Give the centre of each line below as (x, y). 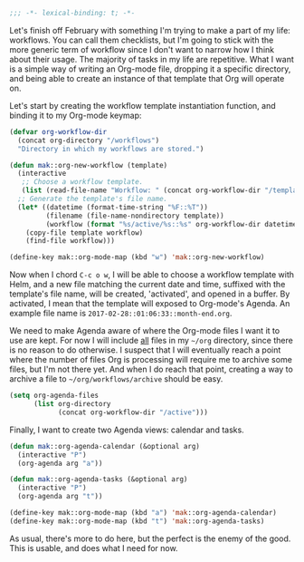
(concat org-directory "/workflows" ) (89, 140)
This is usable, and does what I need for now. (94, 547)
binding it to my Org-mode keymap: (76, 115)
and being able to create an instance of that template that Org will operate (147, 78)
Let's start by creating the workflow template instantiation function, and (142, 105)
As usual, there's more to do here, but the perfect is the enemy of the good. (150, 538)
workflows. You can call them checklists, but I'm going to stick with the (142, 40)
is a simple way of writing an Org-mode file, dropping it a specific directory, (150, 69)
